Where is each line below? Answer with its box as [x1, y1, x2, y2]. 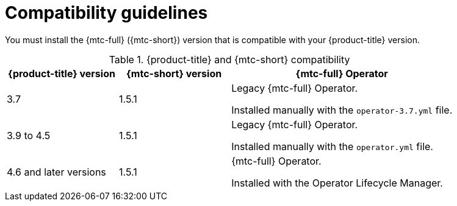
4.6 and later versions [7, 165, 106, 178]
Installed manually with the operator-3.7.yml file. [231, 103, 453, 116]
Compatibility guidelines [5, 2, 208, 23]
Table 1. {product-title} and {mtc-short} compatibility [109, 53, 350, 66]
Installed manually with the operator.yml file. [231, 140, 433, 153]
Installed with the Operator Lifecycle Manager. [231, 176, 443, 189]
